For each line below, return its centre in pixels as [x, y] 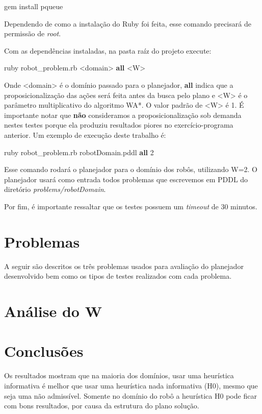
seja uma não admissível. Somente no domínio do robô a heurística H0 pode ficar [130, 395]
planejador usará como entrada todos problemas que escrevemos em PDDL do [126, 179]
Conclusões [44, 351]
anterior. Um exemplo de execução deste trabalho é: [85, 135]
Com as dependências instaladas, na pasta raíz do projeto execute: [108, 50]
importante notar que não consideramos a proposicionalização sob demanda [123, 115]
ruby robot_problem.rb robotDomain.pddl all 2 [79, 152]
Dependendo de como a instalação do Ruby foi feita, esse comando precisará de [128, 23]
